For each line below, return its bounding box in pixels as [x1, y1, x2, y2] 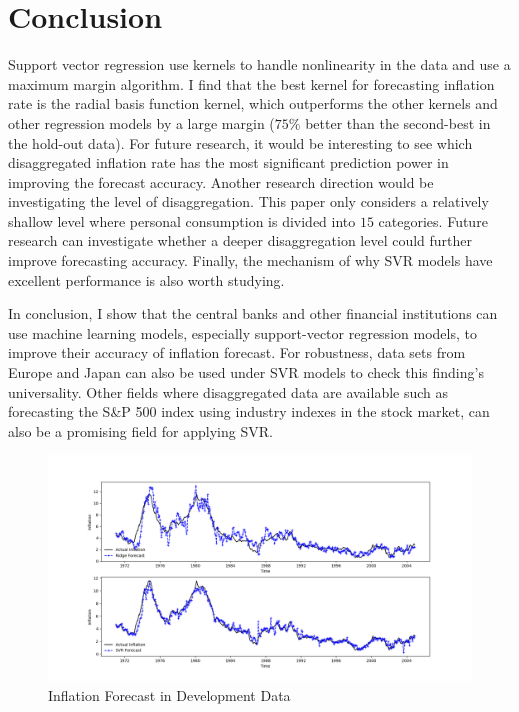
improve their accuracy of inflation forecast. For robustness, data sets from [8, 342, 466, 363]
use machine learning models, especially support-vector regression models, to [8, 322, 477, 343]
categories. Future [378, 210, 488, 231]
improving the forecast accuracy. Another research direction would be [8, 171, 434, 192]
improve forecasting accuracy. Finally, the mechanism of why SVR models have [8, 250, 493, 271]
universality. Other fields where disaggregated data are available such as [8, 381, 449, 402]
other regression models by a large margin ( [8, 112, 275, 133]
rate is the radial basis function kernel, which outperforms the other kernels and [8, 93, 498, 114]
